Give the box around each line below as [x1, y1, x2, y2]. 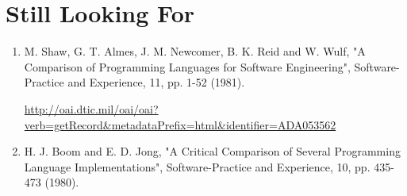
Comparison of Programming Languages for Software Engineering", [24, 58, 351, 75]
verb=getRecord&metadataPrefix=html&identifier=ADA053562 [24, 116, 336, 133]
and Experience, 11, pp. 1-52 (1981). [67, 74, 245, 90]
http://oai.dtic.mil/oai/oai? [24, 100, 159, 117]
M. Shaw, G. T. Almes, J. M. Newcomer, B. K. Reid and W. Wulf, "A [24, 43, 366, 60]
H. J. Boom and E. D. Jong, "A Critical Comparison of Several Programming [24, 143, 401, 159]
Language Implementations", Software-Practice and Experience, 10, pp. [24, 158, 371, 175]
